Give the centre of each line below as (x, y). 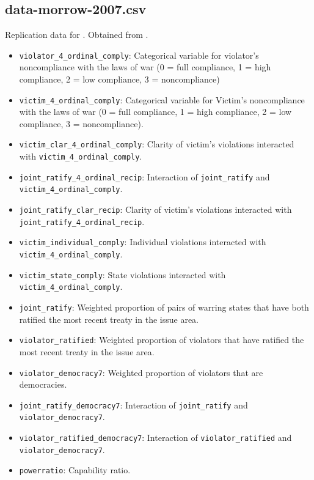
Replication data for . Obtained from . (77, 35)
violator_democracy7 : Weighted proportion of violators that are (141, 372)
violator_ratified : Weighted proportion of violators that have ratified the (162, 340)
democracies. (43, 384)
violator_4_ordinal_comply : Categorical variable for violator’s (139, 55)
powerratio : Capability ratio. (75, 470)
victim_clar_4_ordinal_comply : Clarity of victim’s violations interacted (157, 144)
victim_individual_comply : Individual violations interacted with (143, 242)
